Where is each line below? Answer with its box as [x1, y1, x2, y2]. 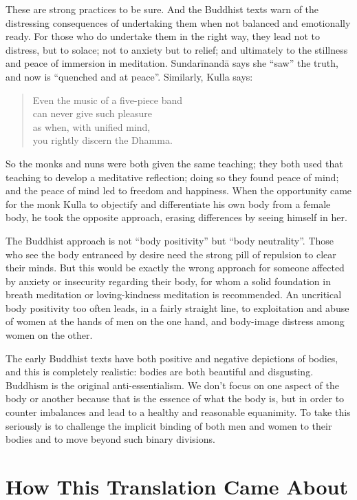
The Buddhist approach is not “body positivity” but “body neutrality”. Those [6, 233, 334, 247]
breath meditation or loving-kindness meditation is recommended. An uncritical [6, 287, 342, 302]
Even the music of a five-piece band [32, 92, 183, 107]
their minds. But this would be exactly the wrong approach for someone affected [6, 260, 345, 275]
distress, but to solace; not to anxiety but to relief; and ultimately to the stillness [6, 42, 348, 56]
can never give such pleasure [32, 106, 153, 121]
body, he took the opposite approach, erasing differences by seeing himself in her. [6, 210, 347, 225]
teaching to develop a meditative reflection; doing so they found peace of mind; [6, 169, 339, 184]
